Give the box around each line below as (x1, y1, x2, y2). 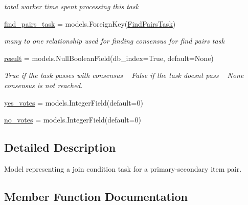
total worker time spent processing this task (4, 1, 139, 11)
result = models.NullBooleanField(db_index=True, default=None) (4, 52, 214, 63)
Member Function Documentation (4, 188, 188, 204)
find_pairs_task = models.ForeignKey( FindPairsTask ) (4, 18, 176, 29)
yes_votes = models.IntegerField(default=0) (4, 97, 143, 108)
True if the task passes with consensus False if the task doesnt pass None (4, 70, 244, 80)
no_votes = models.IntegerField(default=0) (4, 114, 141, 125)
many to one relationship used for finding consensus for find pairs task (4, 35, 224, 46)
